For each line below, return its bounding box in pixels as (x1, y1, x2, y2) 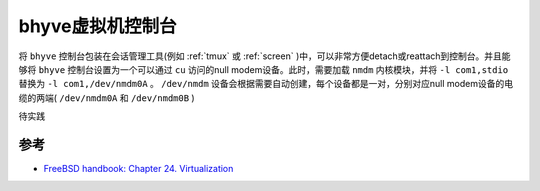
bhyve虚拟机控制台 (18, 15, 177, 37)
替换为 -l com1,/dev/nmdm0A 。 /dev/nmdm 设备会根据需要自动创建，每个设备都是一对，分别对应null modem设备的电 (18, 78, 514, 90)
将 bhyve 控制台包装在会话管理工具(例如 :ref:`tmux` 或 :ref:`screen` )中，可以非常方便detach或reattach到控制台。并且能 (18, 50, 511, 62)
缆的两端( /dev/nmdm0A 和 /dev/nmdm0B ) (18, 91, 195, 104)
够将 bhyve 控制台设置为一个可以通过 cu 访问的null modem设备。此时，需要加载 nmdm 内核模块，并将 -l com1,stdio (18, 63, 509, 75)
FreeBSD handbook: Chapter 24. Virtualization (43, 163, 234, 175)
